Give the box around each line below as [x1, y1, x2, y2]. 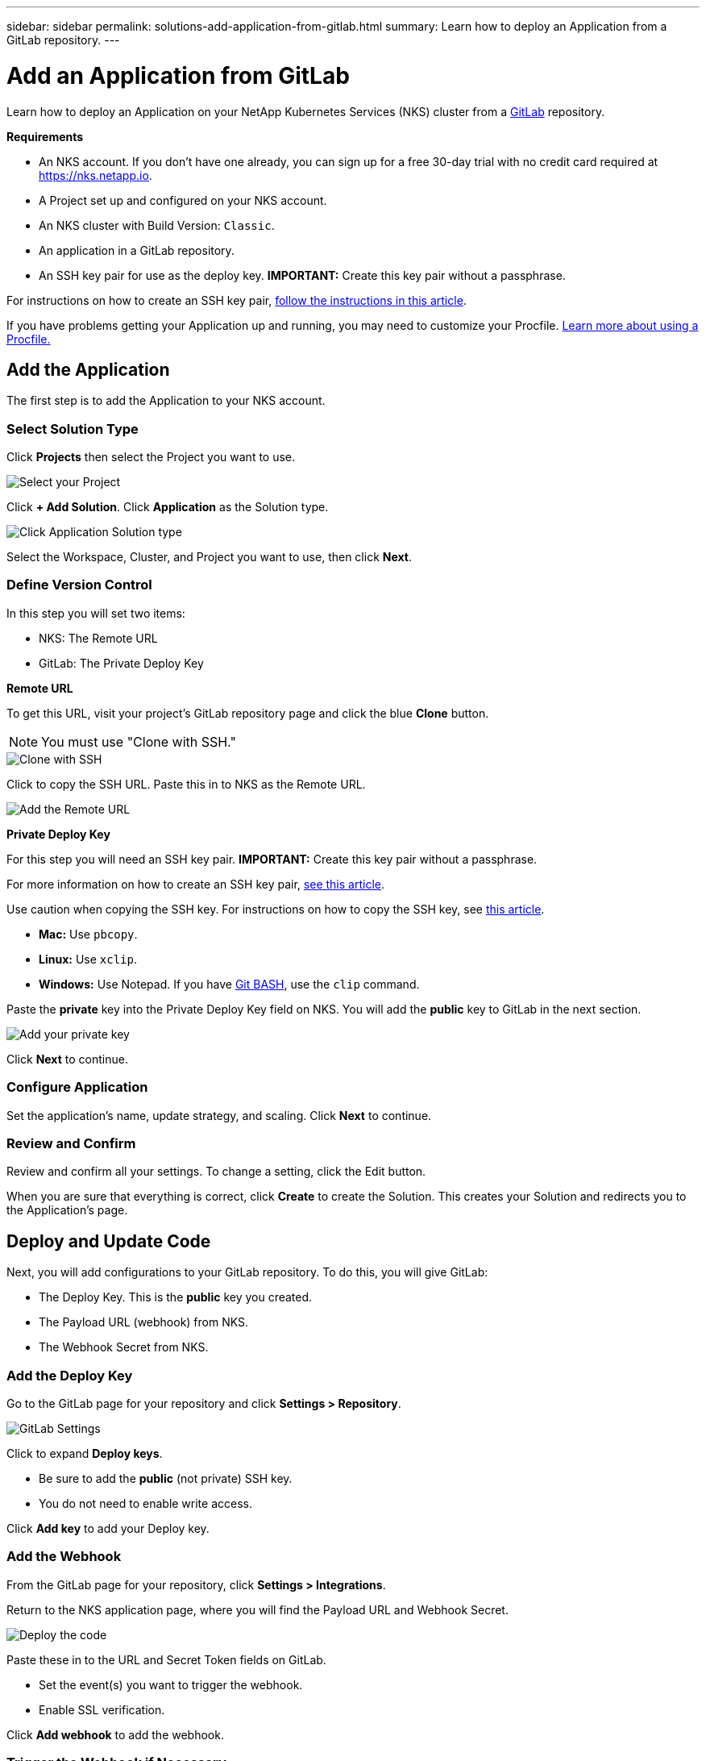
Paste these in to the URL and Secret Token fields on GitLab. [6, 1652, 326, 1667]
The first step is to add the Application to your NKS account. [6, 393, 326, 408]
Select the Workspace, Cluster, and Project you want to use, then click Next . [6, 550, 413, 564]
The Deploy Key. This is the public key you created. [39, 1290, 313, 1305]
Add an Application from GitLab [6, 61, 350, 90]
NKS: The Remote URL [39, 631, 158, 645]
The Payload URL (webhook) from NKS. [39, 1315, 249, 1330]
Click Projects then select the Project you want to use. [6, 450, 296, 464]
